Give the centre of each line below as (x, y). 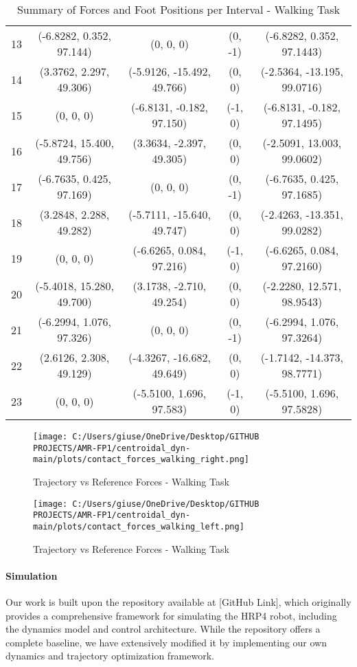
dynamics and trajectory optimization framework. (110, 656)
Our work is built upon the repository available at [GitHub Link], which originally (178, 601)
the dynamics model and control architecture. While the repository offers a (163, 629)
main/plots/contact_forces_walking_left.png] (139, 526)
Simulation (32, 575)
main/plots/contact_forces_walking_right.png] (141, 460)
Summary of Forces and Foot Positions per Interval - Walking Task (178, 9)
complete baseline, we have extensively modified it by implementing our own (166, 642)
